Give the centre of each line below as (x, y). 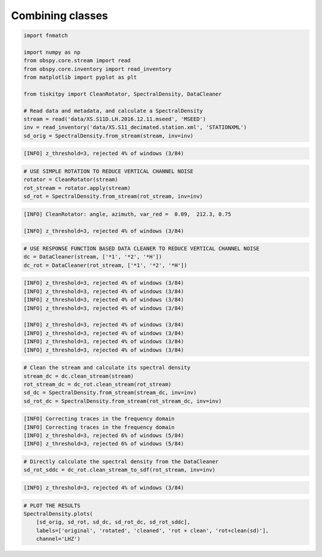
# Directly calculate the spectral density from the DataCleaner (121, 462)
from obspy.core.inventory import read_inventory (97, 69)
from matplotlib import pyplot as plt (80, 77)
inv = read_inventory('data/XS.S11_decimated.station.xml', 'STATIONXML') (135, 127)
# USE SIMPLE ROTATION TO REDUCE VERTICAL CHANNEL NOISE (109, 171)
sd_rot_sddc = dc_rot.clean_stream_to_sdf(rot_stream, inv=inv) (120, 470)
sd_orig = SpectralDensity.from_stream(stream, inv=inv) (109, 136)
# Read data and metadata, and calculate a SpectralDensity (113, 111)
